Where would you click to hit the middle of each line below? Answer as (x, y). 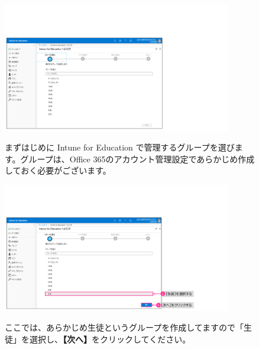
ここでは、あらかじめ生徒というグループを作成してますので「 (124, 327)
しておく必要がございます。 (58, 170)
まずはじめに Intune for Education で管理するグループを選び (120, 147)
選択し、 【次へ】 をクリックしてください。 (110, 339)
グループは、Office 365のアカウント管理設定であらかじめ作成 (137, 159)
